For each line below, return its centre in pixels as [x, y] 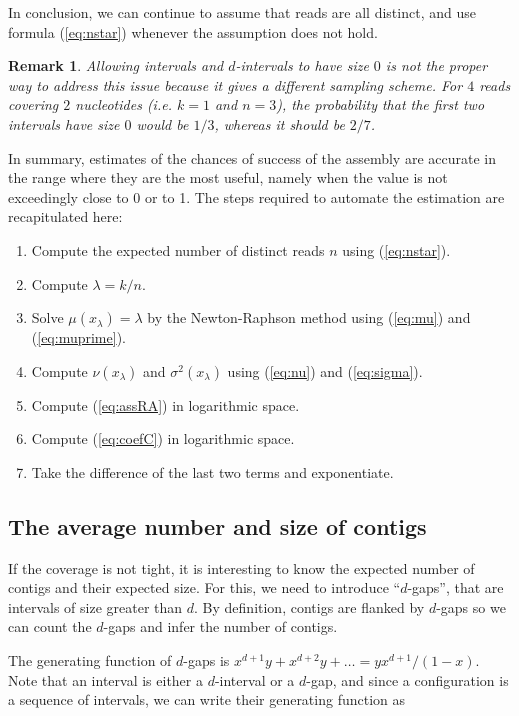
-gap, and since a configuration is [407, 679]
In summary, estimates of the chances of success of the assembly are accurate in [252, 157]
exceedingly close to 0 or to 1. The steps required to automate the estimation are [256, 196]
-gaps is [206, 660]
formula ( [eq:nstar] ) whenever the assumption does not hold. [193, 31]
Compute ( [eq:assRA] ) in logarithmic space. [165, 404]
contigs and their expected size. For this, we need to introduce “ [204, 587]
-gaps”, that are [455, 587]
